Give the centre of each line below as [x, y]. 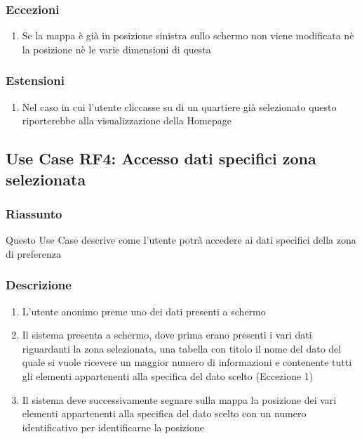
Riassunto [34, 213]
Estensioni [35, 80]
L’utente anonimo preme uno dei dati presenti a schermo [144, 311]
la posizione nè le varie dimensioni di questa [116, 49]
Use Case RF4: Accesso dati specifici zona [161, 158]
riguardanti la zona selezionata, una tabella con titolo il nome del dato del [182, 348]
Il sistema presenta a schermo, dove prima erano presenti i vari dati [167, 335]
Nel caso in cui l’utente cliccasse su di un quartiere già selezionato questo [179, 106]
